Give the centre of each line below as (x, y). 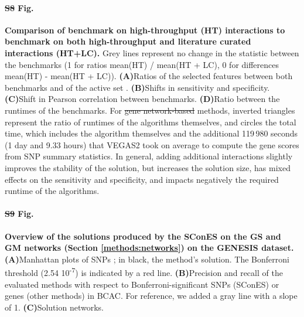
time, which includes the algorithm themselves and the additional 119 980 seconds (151, 133)
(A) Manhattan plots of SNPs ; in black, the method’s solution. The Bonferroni (147, 259)
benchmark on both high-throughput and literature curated (128, 41)
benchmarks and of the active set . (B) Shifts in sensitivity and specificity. (137, 87)
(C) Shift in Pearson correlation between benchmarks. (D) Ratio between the (142, 99)
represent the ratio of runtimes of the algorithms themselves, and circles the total (151, 122)
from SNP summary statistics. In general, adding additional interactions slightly (149, 156)
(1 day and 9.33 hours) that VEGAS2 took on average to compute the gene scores (152, 144)
